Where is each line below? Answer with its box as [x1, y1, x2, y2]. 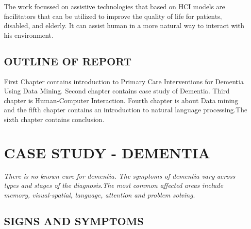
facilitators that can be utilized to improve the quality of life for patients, [4, 11, 222, 21]
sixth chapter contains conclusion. [4, 114, 104, 124]
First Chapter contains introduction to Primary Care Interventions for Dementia [4, 76, 244, 86]
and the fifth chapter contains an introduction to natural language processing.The [4, 105, 248, 115]
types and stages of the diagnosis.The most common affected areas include [4, 180, 223, 190]
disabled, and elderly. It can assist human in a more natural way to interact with [4, 20, 245, 31]
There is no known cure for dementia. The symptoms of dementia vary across [4, 170, 235, 181]
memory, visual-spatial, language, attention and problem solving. [4, 189, 195, 199]
